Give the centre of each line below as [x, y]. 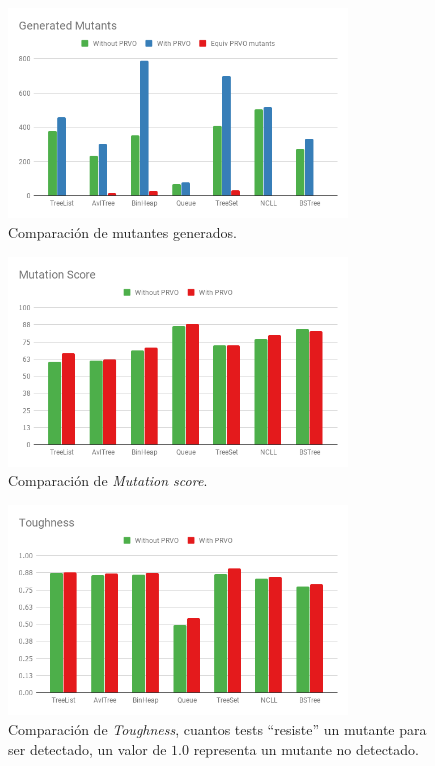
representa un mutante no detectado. [306, 748]
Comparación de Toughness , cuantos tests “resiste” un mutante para [217, 728]
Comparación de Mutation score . [108, 480]
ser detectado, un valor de [87, 748]
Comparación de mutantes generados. [122, 231]
